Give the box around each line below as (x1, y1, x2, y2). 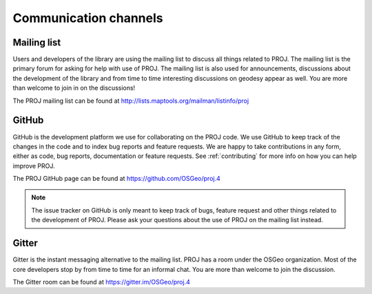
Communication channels (12, 10, 163, 26)
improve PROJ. (12, 161, 55, 170)
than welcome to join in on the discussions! (12, 84, 136, 92)
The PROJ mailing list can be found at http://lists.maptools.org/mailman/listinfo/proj (12, 97, 249, 105)
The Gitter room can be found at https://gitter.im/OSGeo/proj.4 (12, 277, 191, 286)
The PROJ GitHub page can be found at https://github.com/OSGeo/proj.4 (12, 175, 220, 183)
